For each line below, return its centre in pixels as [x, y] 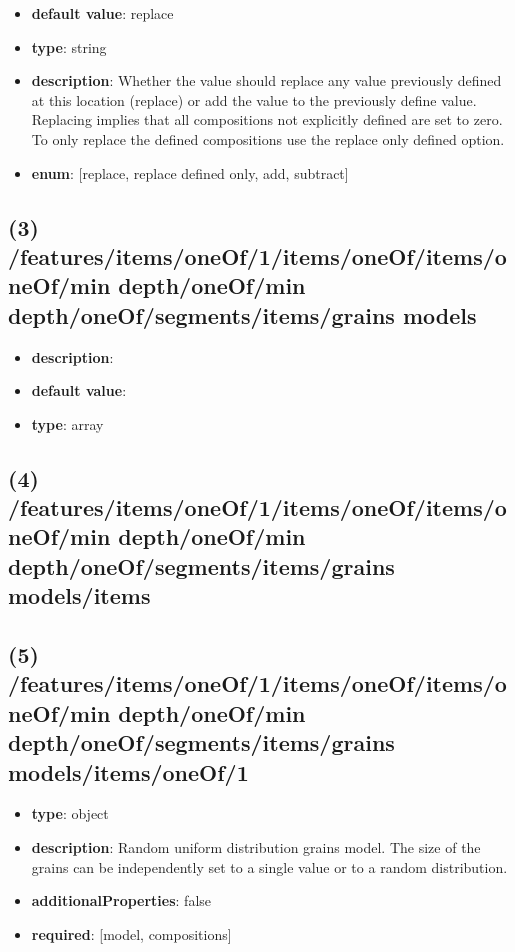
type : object [70, 813]
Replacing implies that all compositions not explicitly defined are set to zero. [267, 119]
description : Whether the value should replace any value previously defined [266, 80]
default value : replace [102, 13]
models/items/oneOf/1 [128, 771]
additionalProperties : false [121, 900]
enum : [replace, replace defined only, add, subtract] [190, 172]
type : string [69, 46]
